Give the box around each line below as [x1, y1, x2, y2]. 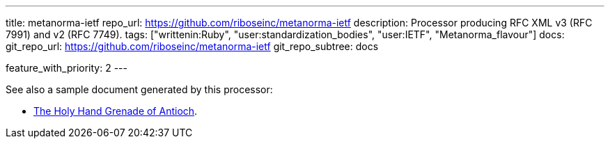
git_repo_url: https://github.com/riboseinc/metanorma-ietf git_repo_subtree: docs [6, 40, 379, 52]
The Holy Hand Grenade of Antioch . [33, 105, 198, 117]
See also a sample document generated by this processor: [6, 83, 273, 95]
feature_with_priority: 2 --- [6, 62, 127, 74]
